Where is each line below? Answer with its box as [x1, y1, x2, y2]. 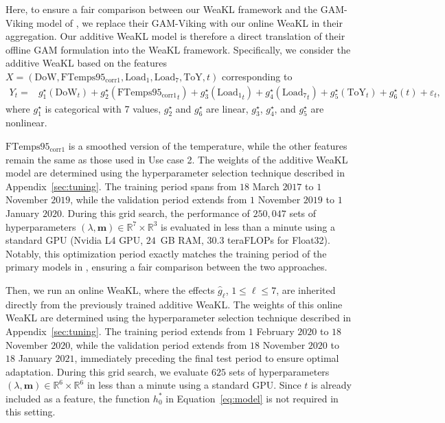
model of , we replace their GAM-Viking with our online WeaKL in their [36, 15, 343, 30]
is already [311, 378, 352, 392]
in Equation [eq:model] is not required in [166, 391, 339, 405]
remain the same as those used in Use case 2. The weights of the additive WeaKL [5, 152, 348, 166]
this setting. [5, 404, 56, 419]
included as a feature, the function [5, 391, 150, 405]
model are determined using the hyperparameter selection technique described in [5, 165, 345, 180]
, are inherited [276, 282, 336, 297]
